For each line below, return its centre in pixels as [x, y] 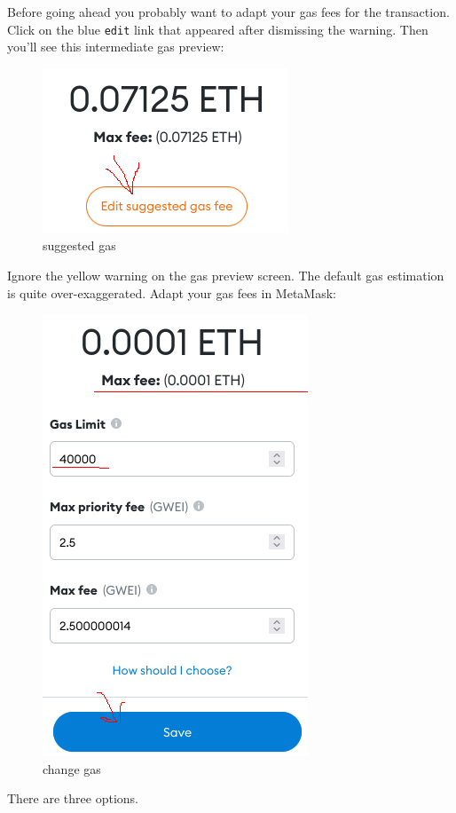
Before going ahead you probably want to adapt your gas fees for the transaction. [228, 12]
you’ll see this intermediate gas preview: [116, 47]
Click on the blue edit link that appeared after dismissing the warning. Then [218, 29]
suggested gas [79, 245]
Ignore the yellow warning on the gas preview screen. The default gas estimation [226, 276]
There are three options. [73, 798]
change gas [72, 768]
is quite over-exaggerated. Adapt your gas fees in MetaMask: [172, 292]
